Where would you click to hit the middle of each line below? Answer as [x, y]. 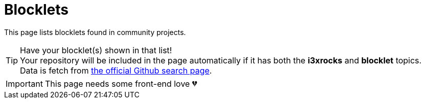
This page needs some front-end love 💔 [121, 83]
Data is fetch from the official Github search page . [116, 70]
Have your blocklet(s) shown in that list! [96, 50]
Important [24, 83]
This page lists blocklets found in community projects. [95, 32]
